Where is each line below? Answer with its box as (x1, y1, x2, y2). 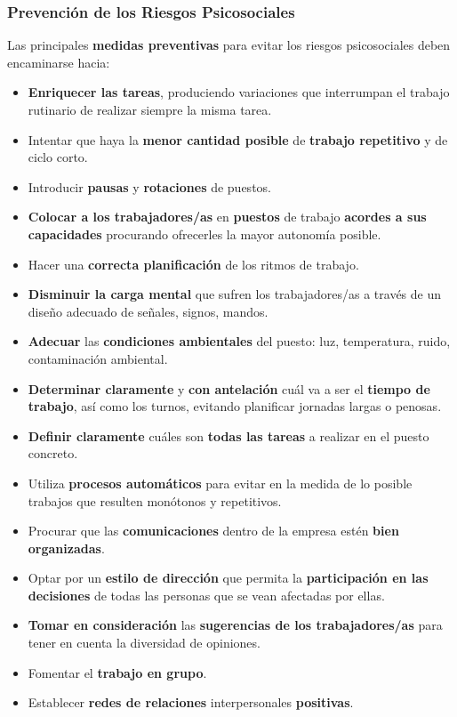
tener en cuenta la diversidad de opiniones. (28, 633, 261, 652)
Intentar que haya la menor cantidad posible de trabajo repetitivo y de (28, 130, 448, 149)
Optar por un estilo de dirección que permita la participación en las (28, 568, 429, 587)
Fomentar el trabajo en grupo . (28, 663, 207, 681)
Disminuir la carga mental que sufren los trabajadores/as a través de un (28, 285, 442, 303)
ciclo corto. (28, 148, 88, 166)
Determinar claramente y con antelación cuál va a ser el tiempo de (28, 379, 430, 398)
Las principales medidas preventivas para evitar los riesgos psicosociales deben (7, 36, 451, 54)
